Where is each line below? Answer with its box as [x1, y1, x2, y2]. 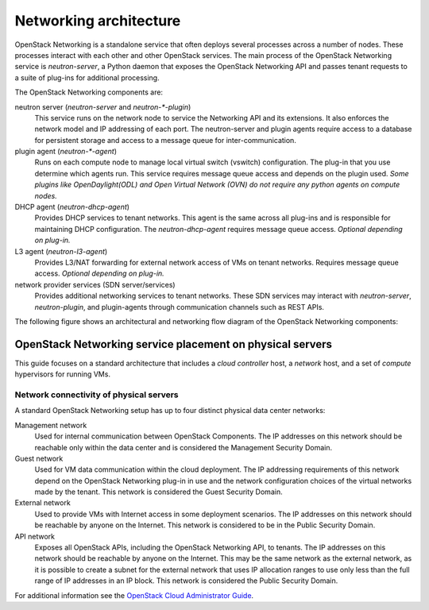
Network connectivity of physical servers [14, 389, 179, 400]
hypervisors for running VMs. [14, 369, 111, 379]
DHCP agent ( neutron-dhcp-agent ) [14, 203, 130, 212]
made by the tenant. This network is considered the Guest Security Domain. [34, 487, 283, 496]
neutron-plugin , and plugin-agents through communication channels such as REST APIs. [34, 302, 325, 311]
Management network [14, 420, 87, 430]
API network [14, 531, 56, 541]
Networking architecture [14, 12, 181, 29]
